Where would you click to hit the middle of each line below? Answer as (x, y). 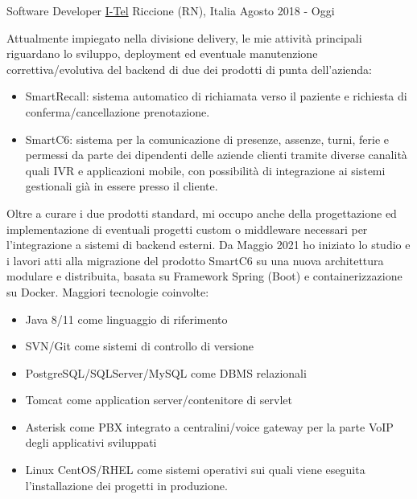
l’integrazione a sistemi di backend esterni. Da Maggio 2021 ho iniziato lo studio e (208, 245)
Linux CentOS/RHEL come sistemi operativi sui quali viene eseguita (195, 470)
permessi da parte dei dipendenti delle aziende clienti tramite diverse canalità (216, 155)
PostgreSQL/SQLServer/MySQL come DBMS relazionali (166, 372)
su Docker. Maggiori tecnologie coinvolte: (108, 291)
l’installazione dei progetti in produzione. (126, 485)
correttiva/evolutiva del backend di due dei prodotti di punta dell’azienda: (190, 69)
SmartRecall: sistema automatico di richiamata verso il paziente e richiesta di (216, 96)
